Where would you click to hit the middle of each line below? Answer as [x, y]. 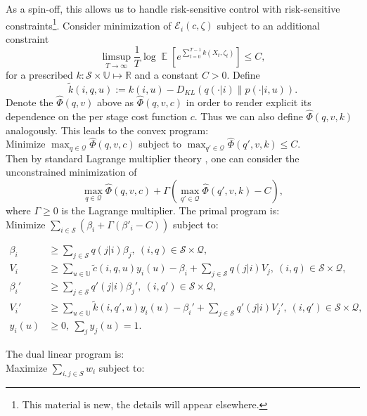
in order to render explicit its [249, 102]
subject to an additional [268, 25]
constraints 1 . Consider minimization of [89, 24]
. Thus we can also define [249, 116]
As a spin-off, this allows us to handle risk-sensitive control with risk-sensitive [173, 8]
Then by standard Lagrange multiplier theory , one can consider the [153, 158]
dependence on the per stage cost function [97, 116]
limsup [116, 57]
